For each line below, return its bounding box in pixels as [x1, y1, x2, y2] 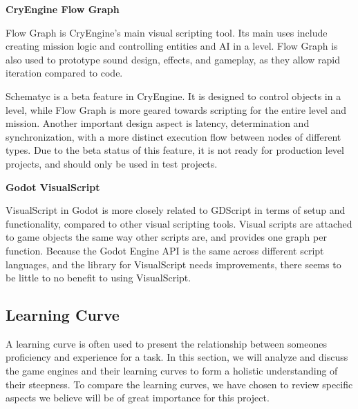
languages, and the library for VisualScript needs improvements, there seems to [6, 257, 341, 271]
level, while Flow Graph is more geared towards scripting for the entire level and [6, 102, 347, 117]
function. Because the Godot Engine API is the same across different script [6, 243, 324, 257]
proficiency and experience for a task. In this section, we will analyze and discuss [6, 350, 348, 364]
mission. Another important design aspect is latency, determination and [6, 116, 310, 130]
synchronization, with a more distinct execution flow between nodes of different [6, 129, 341, 143]
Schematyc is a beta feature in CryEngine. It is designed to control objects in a [6, 88, 341, 103]
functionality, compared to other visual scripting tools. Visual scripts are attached [6, 216, 352, 230]
